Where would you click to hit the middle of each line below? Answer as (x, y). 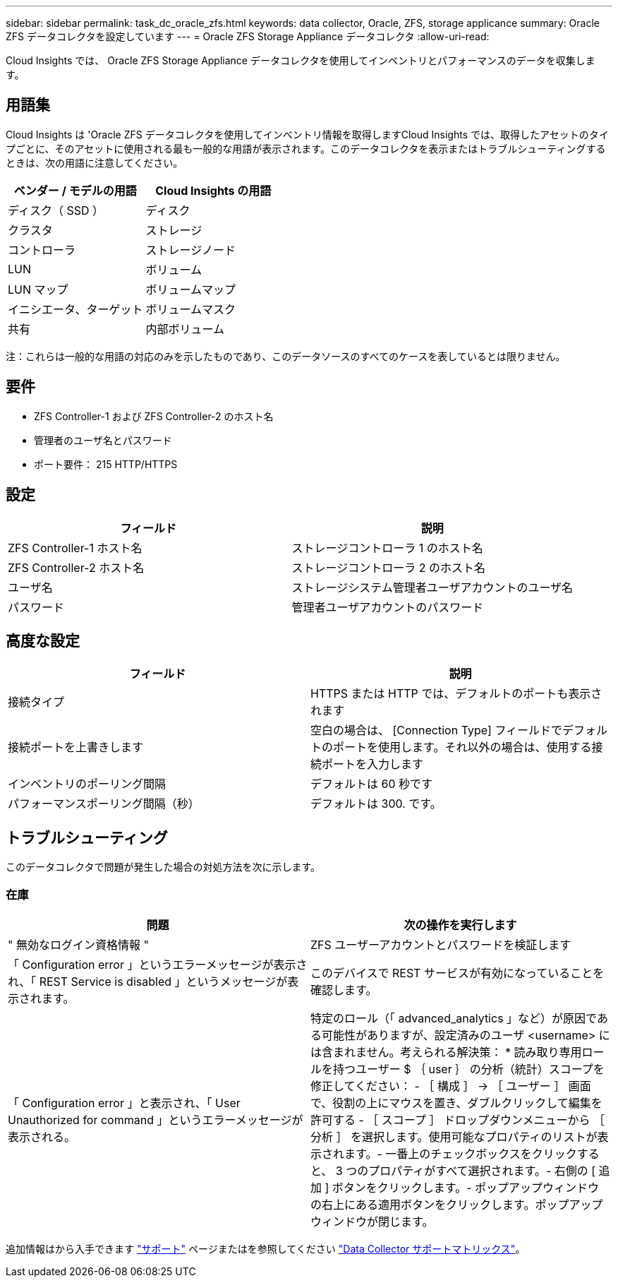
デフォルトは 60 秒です (372, 784)
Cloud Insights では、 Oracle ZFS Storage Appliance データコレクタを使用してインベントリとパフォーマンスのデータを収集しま (301, 60)
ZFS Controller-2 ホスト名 (76, 567)
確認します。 (344, 990)
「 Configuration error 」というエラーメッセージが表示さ (158, 964)
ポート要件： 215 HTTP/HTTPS (106, 464)
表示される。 (42, 1136)
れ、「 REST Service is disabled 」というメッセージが (148, 981)
